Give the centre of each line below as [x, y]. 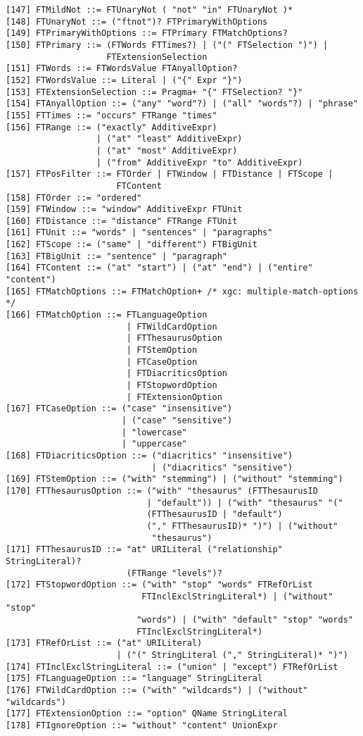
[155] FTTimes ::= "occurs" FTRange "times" [112, 115]
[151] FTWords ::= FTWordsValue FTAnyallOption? [122, 69]
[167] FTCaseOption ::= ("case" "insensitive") [119, 409]
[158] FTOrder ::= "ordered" [74, 198]
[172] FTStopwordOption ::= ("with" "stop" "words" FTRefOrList [159, 585]
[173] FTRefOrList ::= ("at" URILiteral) [104, 643]
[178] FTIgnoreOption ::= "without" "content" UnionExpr [142, 726]
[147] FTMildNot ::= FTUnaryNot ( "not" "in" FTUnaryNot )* [149, 10]
